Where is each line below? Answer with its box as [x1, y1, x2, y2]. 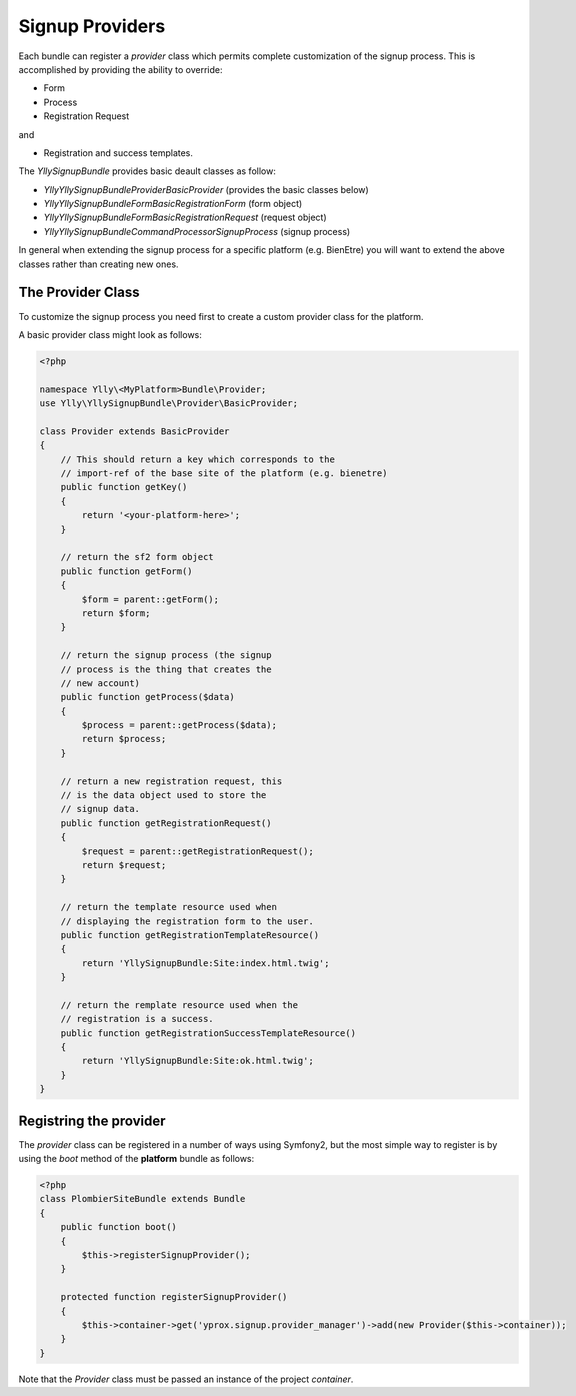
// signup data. [60, 803, 140, 815]
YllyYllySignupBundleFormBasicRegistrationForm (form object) [43, 198, 303, 210]
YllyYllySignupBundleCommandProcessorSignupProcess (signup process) [43, 225, 351, 237]
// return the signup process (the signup [60, 650, 272, 661]
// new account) [60, 677, 140, 689]
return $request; [81, 859, 167, 870]
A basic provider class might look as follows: [18, 328, 202, 340]
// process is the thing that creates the [60, 663, 272, 675]
